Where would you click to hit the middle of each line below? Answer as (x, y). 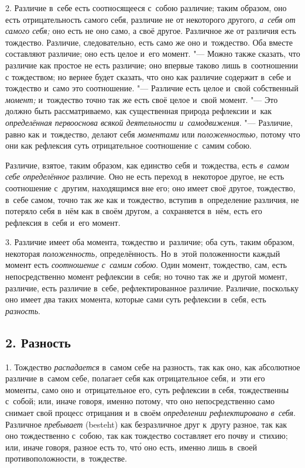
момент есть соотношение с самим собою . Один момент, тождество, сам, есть (146, 265)
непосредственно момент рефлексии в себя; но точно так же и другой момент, (146, 276)
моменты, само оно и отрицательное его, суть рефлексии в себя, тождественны (147, 389)
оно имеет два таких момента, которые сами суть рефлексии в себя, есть (136, 299)
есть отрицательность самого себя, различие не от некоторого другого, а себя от (150, 19)
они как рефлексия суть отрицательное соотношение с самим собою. (128, 145)
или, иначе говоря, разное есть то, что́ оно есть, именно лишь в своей (131, 447)
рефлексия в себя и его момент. (63, 222)
